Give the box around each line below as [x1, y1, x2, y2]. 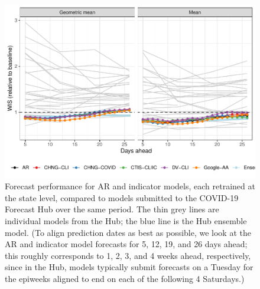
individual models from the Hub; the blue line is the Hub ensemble [5, 214, 247, 226]
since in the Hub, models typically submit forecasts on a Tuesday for [5, 261, 253, 273]
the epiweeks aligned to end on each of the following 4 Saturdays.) [5, 272, 245, 284]
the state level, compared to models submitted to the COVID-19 [5, 191, 239, 203]
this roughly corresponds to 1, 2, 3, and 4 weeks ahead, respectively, [5, 249, 251, 261]
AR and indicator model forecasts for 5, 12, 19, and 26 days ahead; [5, 238, 248, 250]
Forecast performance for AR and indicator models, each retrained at [5, 180, 255, 192]
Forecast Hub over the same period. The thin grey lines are [5, 203, 219, 215]
